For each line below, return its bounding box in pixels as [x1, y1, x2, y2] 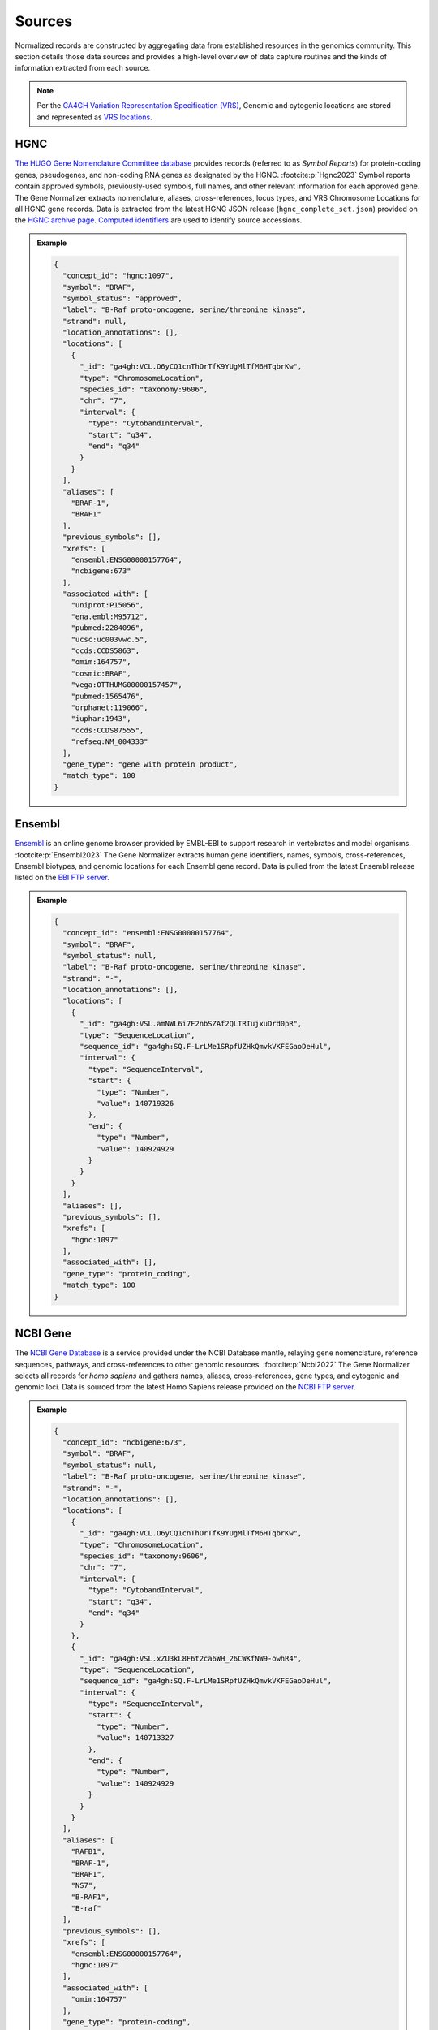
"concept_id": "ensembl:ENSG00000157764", [62, 928, 234, 938]
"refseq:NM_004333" [71, 737, 149, 746]
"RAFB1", [71, 1847, 105, 1856]
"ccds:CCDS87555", [71, 725, 144, 735]
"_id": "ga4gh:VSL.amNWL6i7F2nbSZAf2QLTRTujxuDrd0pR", [79, 1019, 303, 1029]
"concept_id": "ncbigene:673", [62, 1438, 187, 1447]
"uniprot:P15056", [71, 601, 144, 610]
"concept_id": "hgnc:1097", [62, 271, 174, 280]
